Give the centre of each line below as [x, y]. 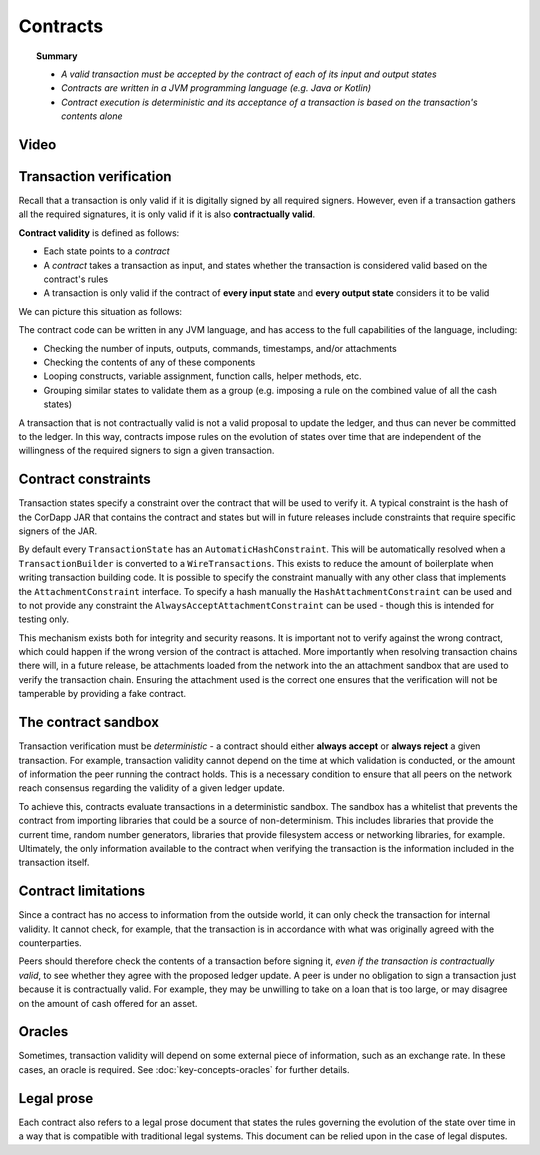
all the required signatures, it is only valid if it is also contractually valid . [167, 214]
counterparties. [50, 942]
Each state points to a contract [106, 251]
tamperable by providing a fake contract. [102, 694]
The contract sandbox [89, 722]
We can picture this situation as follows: [100, 311]
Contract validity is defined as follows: [99, 232]
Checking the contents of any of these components [149, 362]
